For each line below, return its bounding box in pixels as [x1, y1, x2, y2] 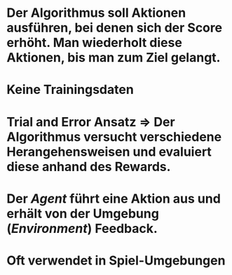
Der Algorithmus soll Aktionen [6, 5, 186, 21]
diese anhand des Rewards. [6, 159, 171, 175]
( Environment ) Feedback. [6, 220, 158, 236]
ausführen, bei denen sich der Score [6, 20, 222, 36]
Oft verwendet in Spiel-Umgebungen [6, 253, 226, 268]
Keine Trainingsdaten [6, 82, 134, 98]
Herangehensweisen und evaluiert [6, 144, 212, 159]
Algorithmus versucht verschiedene [6, 128, 222, 145]
